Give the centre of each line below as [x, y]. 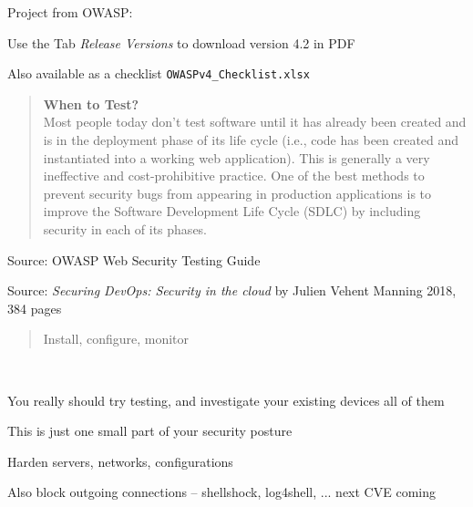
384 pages [35, 308]
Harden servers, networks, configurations [120, 461]
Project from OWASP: [70, 12]
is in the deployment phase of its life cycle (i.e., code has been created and [251, 140]
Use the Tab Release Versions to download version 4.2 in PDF [181, 42]
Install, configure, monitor [116, 339]
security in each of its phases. [125, 229]
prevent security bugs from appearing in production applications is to [237, 193]
